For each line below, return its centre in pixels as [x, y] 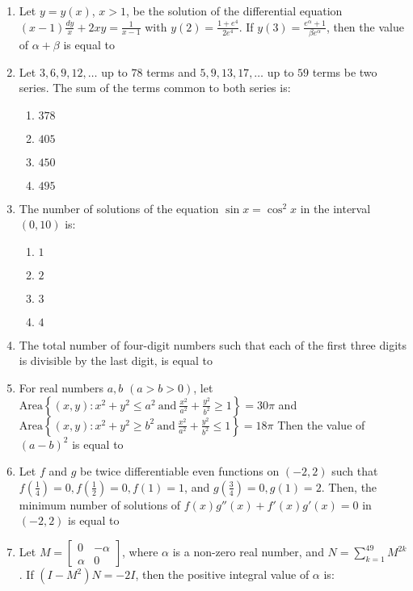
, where [140, 552]
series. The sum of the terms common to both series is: [155, 88]
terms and [171, 71]
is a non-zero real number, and [248, 552]
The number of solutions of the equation [119, 208]
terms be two [345, 71]
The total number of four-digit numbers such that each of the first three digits [213, 344]
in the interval [335, 208]
